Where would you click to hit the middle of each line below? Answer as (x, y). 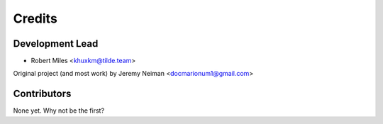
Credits (35, 18)
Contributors (42, 94)
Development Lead (56, 44)
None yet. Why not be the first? (59, 111)
